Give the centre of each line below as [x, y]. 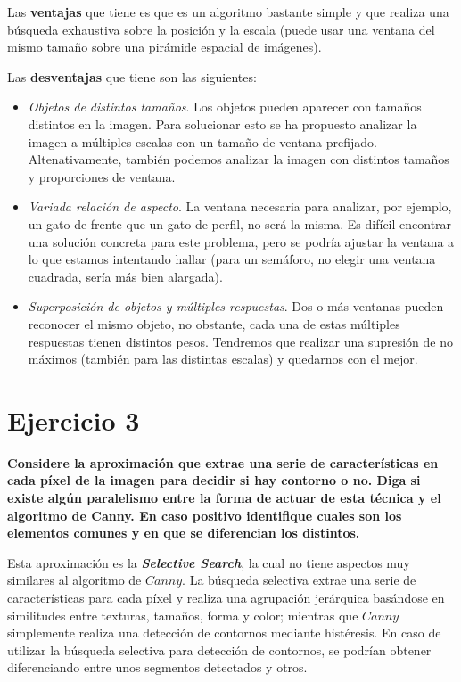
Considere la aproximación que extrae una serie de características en [223, 462]
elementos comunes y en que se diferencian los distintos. [184, 533]
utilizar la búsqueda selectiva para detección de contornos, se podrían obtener [219, 649]
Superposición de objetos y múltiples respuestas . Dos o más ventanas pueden [236, 306]
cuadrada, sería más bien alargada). [125, 276]
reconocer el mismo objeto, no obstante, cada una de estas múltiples [214, 323]
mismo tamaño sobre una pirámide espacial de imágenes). [165, 47]
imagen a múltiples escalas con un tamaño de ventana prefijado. [202, 141]
